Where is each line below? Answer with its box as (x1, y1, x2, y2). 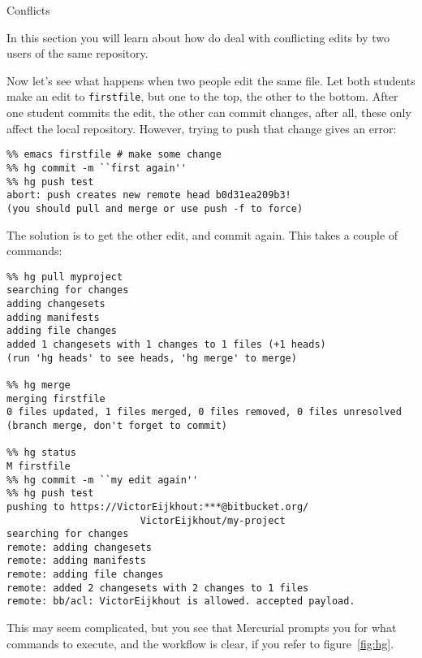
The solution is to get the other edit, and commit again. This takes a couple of (6, 226, 398, 243)
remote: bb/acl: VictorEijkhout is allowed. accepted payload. (6, 595, 355, 608)
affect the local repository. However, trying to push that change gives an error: (6, 119, 397, 136)
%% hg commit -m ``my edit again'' (6, 474, 199, 486)
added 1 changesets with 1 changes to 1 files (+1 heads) (6, 338, 326, 350)
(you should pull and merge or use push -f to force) (6, 202, 304, 214)
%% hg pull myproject (6, 271, 123, 283)
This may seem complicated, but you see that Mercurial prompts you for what (6, 619, 397, 636)
